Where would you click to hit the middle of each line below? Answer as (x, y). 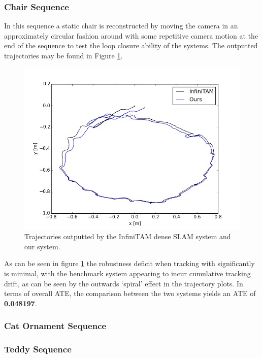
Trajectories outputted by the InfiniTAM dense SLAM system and (128, 236)
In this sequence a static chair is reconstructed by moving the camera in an (121, 26)
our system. (42, 246)
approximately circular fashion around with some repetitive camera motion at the (131, 35)
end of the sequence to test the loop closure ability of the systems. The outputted (131, 45)
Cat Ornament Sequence (55, 326)
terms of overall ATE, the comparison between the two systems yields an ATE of (130, 293)
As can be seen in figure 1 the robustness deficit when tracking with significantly (129, 263)
